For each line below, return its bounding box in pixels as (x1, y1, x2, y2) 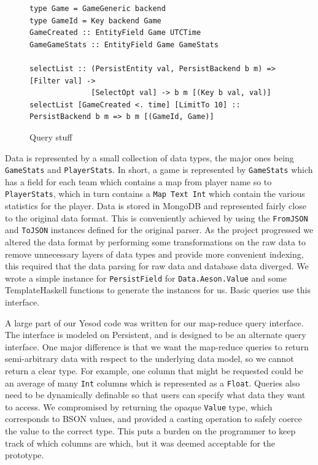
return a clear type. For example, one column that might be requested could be (5, 364, 303, 377)
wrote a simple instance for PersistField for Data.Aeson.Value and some (5, 271, 287, 284)
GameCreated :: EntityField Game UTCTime (29, 28, 201, 37)
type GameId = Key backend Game (29, 16, 161, 25)
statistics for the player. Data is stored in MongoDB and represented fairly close (5, 199, 306, 212)
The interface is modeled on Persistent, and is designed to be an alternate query (5, 328, 306, 341)
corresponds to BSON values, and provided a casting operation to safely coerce (5, 412, 302, 425)
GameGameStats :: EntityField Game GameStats (29, 40, 219, 49)
